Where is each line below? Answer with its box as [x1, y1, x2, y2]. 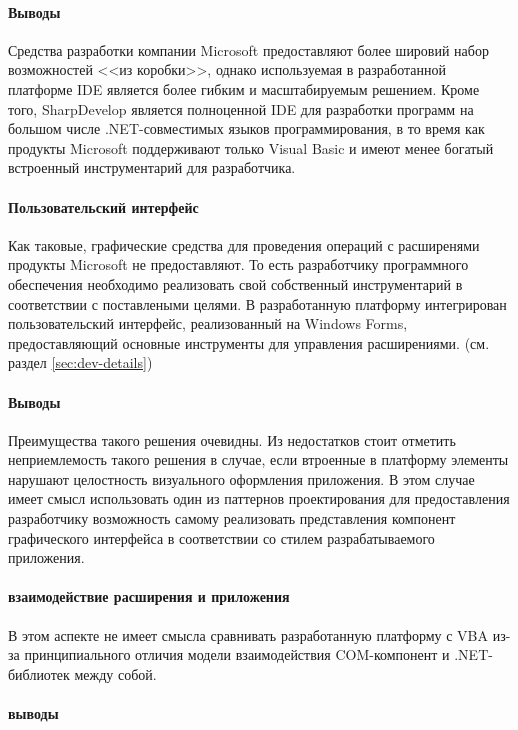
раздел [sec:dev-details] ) [8, 352, 153, 373]
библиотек [8, 663, 70, 684]
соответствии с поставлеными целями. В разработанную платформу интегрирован [8, 293, 507, 314]
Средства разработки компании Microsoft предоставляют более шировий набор [8, 39, 489, 60]
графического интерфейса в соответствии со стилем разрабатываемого [8, 527, 435, 548]
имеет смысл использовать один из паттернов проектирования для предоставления [8, 488, 510, 509]
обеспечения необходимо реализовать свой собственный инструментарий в [8, 273, 463, 294]
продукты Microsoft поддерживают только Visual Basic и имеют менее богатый [8, 137, 494, 158]
